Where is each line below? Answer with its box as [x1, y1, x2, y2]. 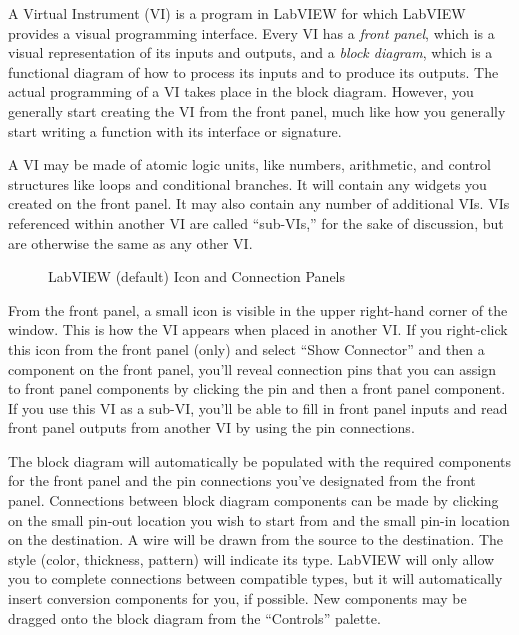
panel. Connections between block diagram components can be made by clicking [8, 490, 499, 511]
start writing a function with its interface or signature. [8, 120, 342, 141]
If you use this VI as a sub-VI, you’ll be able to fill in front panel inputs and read [8, 397, 508, 418]
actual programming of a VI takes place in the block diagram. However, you [8, 81, 474, 102]
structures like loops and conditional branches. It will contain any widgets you [8, 173, 487, 194]
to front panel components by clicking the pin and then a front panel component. [8, 378, 506, 399]
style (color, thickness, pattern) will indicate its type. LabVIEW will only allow [8, 548, 495, 569]
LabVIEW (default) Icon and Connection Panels [48, 266, 346, 287]
